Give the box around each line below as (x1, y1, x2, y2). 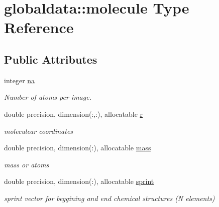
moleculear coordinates (4, 125, 73, 136)
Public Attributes (4, 51, 97, 67)
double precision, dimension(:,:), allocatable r (4, 108, 143, 119)
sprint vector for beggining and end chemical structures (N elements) (4, 192, 215, 203)
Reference (4, 17, 74, 38)
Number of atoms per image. (4, 92, 91, 102)
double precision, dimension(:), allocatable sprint (4, 176, 154, 186)
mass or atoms (4, 159, 49, 169)
